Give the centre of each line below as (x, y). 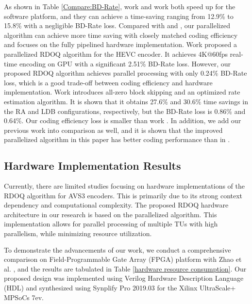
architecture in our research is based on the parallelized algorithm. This (110, 214)
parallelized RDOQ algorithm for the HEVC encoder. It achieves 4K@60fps (116, 54)
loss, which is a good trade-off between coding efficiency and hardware (108, 82)
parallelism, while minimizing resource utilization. (78, 233)
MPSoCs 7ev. (24, 297)
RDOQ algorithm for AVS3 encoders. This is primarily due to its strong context (123, 195)
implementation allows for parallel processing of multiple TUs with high (111, 224)
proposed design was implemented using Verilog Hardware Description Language (124, 278)
